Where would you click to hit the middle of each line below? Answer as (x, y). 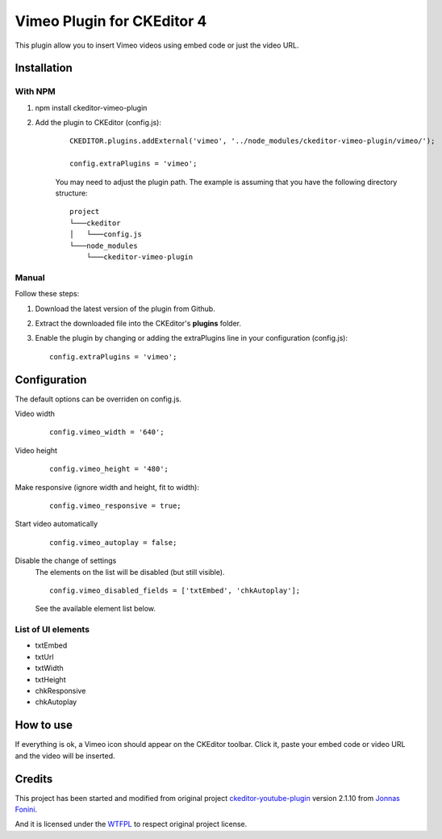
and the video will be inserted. (65, 756)
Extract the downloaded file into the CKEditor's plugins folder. (138, 323)
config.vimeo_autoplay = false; (113, 542)
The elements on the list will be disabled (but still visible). (130, 572)
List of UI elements (52, 630)
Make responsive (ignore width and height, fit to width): (107, 487)
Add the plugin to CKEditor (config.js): (98, 123)
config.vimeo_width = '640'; (107, 432)
